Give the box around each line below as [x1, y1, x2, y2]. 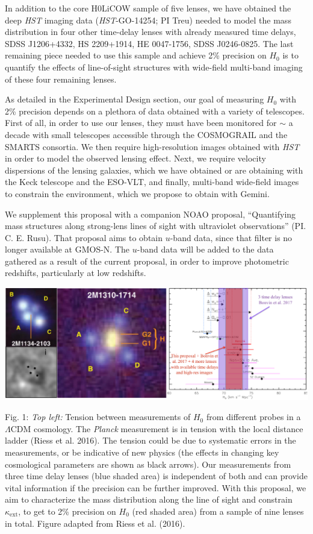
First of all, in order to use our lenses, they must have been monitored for [5, 116, 277, 129]
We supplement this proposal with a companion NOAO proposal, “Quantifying [5, 207, 296, 220]
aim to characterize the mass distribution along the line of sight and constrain [5, 493, 293, 506]
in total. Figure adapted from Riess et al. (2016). [5, 517, 185, 529]
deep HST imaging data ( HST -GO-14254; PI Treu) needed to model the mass [5, 13, 291, 26]
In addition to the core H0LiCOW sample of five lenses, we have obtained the [5, 2, 291, 14]
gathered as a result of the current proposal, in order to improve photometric [5, 254, 289, 267]
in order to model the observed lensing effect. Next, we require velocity [5, 152, 266, 165]
